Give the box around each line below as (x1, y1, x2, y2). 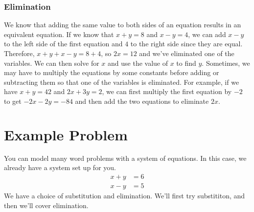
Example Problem (4, 124, 128, 144)
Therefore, (4, 48, 35, 58)
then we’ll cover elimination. (4, 200, 89, 210)
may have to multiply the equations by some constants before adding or (4, 67, 219, 77)
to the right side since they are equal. (130, 39, 243, 49)
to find (176, 58, 196, 68)
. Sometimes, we (202, 58, 250, 68)
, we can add (188, 29, 226, 39)
